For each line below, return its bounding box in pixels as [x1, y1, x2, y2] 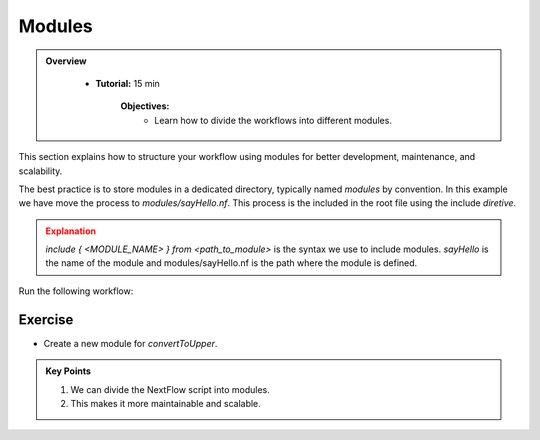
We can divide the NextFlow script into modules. [70, 383, 270, 395]
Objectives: [120, 100, 170, 112]
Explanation [45, 225, 97, 237]
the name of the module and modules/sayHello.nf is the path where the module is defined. [45, 257, 418, 269]
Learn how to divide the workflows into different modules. [154, 114, 392, 126]
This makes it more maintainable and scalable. [70, 397, 262, 409]
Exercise [18, 311, 74, 328]
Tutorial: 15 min [95, 77, 160, 89]
